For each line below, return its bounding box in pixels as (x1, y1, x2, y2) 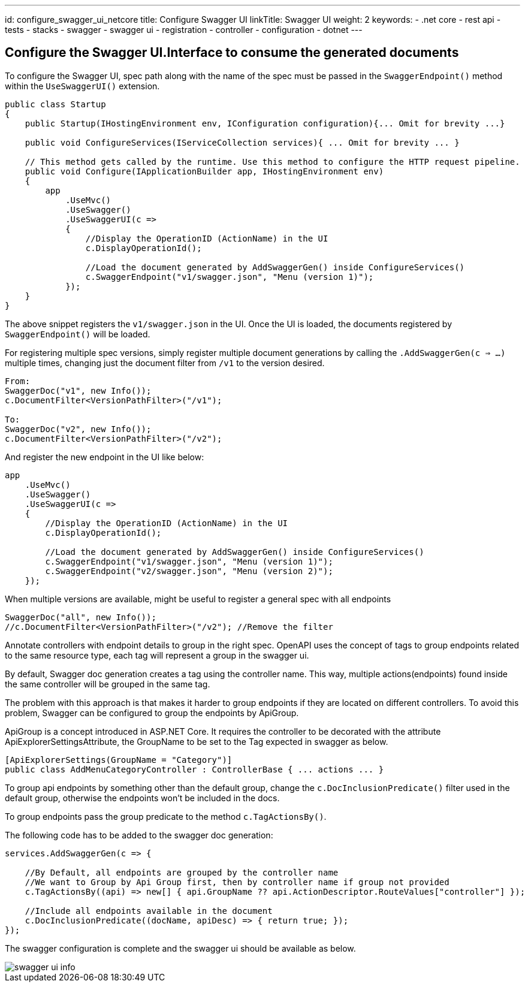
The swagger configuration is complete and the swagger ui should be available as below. (5, 943, 356, 953)
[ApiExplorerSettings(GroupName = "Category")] (5, 754, 233, 765)
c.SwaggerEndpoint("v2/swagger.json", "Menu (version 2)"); (45, 566, 333, 576)
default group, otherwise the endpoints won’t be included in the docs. (5, 792, 280, 803)
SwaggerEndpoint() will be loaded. (5, 328, 150, 339)
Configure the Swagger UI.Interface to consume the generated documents (5, 45, 459, 61)
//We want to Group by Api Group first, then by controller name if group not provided (25, 877, 449, 887)
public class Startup (5, 99, 106, 109)
